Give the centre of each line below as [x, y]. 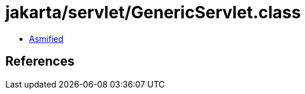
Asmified [46, 38]
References [40, 61]
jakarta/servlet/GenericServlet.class [153, 12]
